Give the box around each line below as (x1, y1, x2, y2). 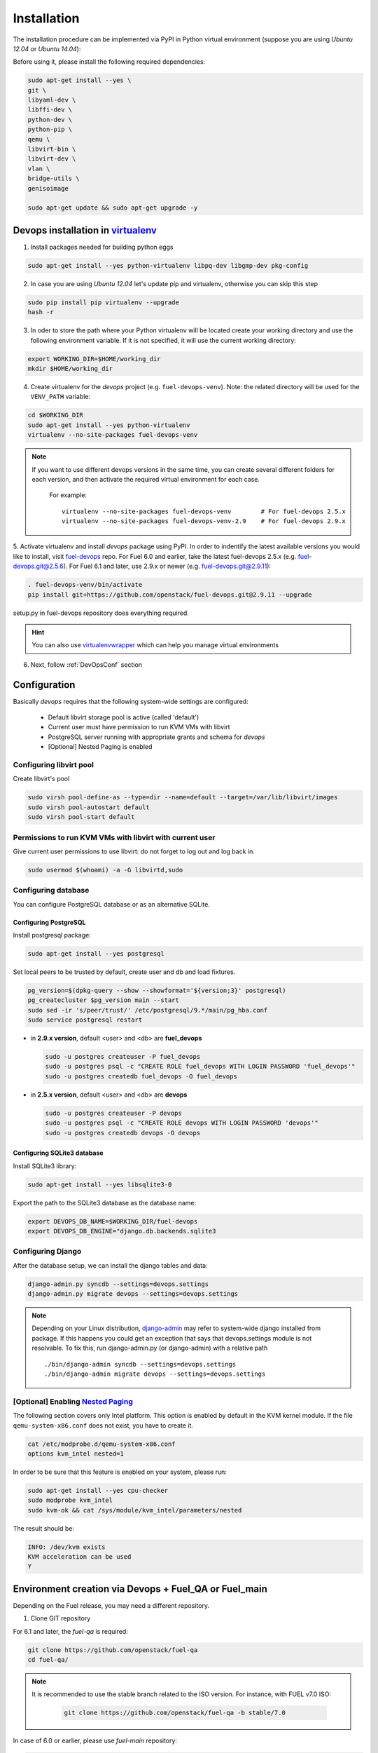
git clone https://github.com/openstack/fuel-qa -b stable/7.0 (64, 1709, 286, 1717)
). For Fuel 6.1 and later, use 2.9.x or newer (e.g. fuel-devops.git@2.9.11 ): (63, 562, 272, 571)
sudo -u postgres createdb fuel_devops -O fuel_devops (45, 1072, 237, 1080)
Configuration (13, 679, 76, 691)
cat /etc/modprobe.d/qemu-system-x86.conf (27, 1440, 176, 1448)
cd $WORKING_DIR (27, 411, 84, 419)
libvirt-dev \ (27, 155, 76, 163)
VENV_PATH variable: (30, 393, 91, 401)
